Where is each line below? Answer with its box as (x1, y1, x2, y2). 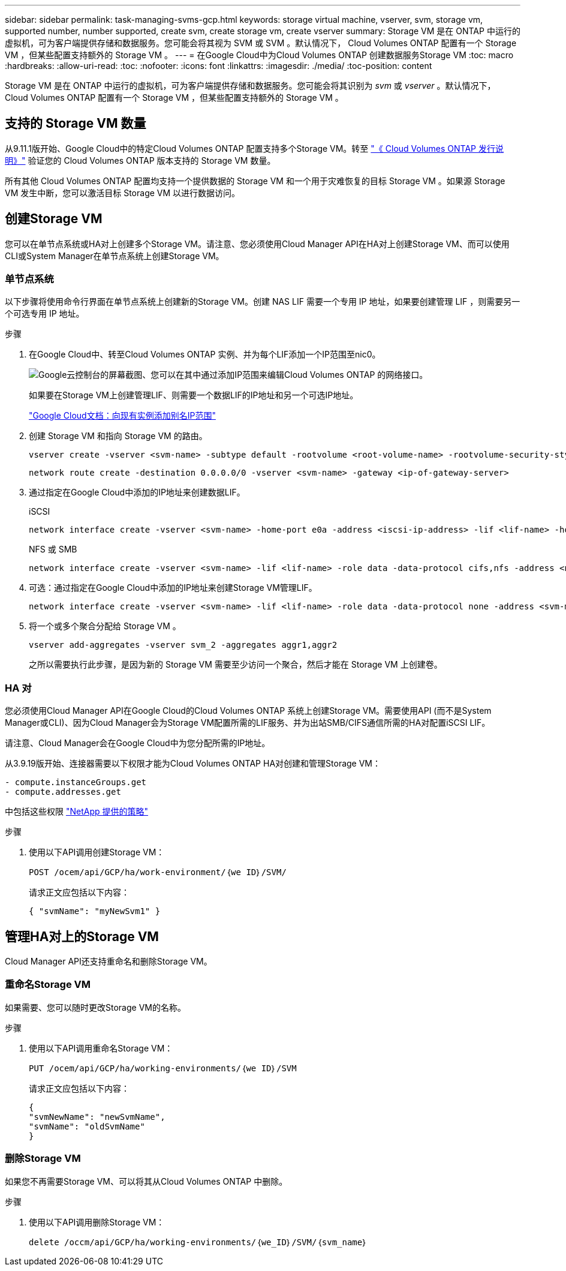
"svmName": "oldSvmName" (29, 1121, 145, 1131)
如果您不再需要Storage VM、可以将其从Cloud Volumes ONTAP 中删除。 (5, 1176, 288, 1186)
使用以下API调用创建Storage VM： (29, 847, 165, 858)
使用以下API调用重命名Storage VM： (29, 1042, 173, 1053)
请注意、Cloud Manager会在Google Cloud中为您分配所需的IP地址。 (5, 738, 270, 749)
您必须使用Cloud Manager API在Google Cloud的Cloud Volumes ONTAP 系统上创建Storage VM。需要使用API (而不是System (5, 705, 492, 716)
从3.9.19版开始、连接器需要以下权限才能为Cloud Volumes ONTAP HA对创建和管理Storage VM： (5, 758, 381, 769)
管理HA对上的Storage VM (5, 929, 159, 944)
